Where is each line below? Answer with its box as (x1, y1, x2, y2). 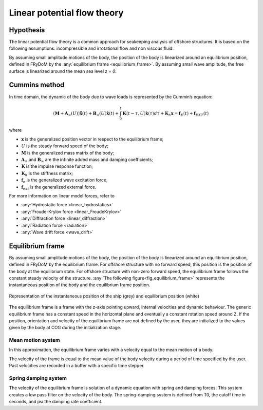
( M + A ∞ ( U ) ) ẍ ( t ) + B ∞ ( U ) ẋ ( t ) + (53, 110, 119, 117)
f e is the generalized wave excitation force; (21, 177, 108, 184)
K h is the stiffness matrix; (21, 170, 73, 177)
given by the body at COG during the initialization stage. (9, 325, 122, 331)
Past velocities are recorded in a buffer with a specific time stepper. (9, 363, 145, 369)
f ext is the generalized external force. (21, 184, 96, 191)
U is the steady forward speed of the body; (21, 143, 109, 149)
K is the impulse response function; (21, 163, 94, 169)
